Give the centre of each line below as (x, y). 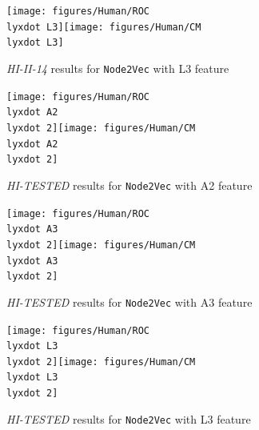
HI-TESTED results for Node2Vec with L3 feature (129, 418)
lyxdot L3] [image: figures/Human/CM (104, 27)
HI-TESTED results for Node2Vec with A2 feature (129, 185)
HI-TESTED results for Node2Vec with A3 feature (129, 301)
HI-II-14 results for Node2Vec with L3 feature (118, 68)
